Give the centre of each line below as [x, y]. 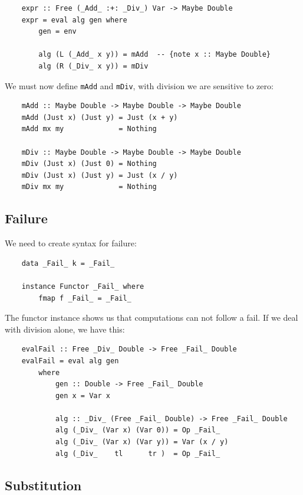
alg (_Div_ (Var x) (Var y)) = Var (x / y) [142, 442]
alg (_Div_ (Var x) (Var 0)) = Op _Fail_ [138, 430]
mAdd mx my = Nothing [89, 129]
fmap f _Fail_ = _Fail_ [85, 298]
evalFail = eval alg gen [70, 361]
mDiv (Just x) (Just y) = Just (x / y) [100, 175]
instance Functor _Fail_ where [83, 286]
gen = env [57, 32]
